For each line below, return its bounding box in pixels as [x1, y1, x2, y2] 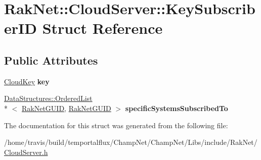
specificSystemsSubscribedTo [125, 102, 228, 113]
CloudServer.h [4, 146, 48, 157]
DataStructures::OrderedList [4, 93, 93, 103]
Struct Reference [42, 18, 163, 38]
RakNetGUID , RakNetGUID [22, 102, 111, 113]
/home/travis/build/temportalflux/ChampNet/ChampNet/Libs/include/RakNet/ [4, 137, 257, 147]
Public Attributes [4, 52, 98, 68]
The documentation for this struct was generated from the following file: [4, 120, 228, 130]
